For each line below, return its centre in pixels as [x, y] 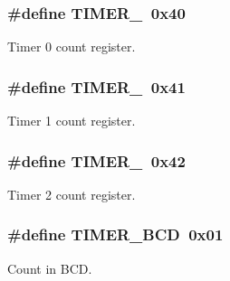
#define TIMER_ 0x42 [96, 160]
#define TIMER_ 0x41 [96, 86]
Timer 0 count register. [72, 47]
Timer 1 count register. [72, 121]
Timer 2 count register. [72, 194]
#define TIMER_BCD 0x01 [115, 234]
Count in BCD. [50, 268]
